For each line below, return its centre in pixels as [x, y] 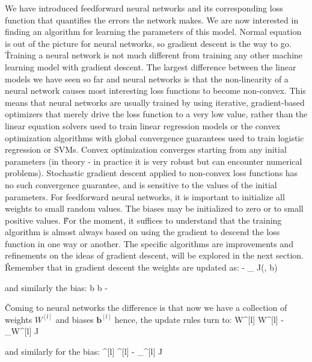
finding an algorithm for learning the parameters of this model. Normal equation [153, 32]
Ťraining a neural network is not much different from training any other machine [154, 55]
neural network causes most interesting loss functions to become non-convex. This [155, 91]
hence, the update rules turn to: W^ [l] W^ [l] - [199, 319]
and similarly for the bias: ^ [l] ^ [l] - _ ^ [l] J [84, 351]
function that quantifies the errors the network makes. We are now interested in [152, 20]
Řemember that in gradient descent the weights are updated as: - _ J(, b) [141, 267]
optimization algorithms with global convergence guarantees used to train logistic [154, 137]
